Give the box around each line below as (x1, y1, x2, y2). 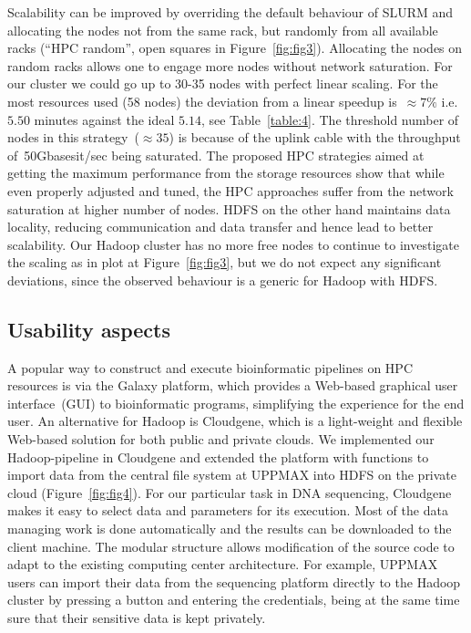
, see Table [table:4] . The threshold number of (200, 109, 459, 129)
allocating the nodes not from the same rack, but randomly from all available (7, 20, 438, 39)
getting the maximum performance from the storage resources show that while (7, 163, 445, 182)
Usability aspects (7, 315, 170, 343)
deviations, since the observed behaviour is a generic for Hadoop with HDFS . (7, 270, 438, 289)
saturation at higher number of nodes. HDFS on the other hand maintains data (7, 199, 451, 218)
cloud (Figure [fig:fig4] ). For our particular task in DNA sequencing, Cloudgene (7, 483, 452, 502)
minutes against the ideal (34, 109, 175, 129)
